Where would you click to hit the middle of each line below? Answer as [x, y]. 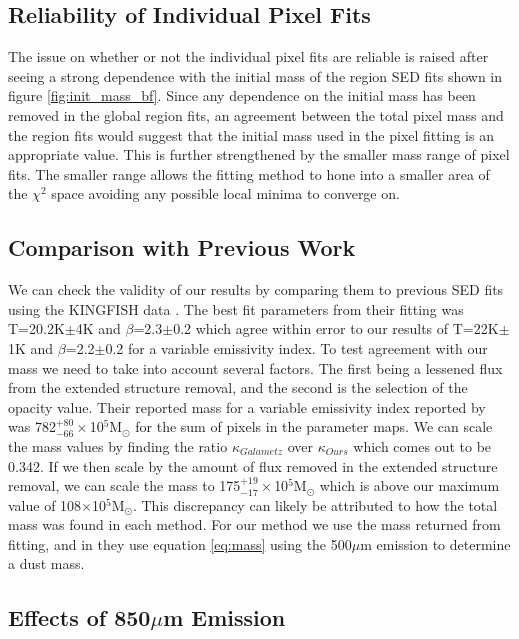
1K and [31, 347]
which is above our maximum [409, 485]
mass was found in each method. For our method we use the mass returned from [254, 524]
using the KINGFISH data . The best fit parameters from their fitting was [236, 308]
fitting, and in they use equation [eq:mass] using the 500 [180, 543]
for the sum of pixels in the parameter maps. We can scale [314, 426]
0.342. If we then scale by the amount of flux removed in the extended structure [253, 465]
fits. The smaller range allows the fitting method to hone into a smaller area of [249, 173]
